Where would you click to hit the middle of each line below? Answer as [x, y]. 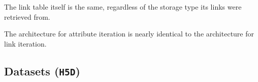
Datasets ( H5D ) [42, 71]
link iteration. [25, 43]
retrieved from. [27, 16]
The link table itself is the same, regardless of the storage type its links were [123, 7]
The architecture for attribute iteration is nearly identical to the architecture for [129, 34]
